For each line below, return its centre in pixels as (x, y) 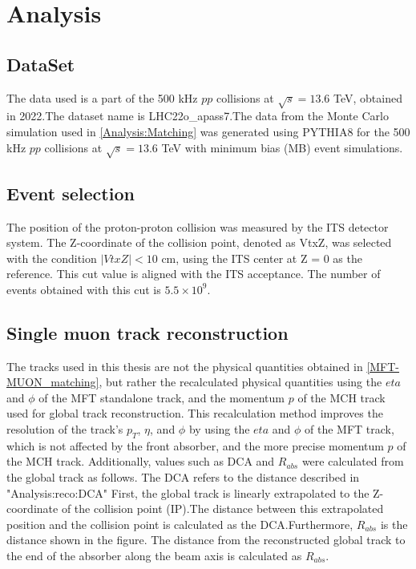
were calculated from (353, 461)
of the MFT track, (349, 429)
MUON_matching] (53, 382)
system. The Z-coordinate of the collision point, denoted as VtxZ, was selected (199, 242)
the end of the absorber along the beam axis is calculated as (154, 555)
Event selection (71, 193)
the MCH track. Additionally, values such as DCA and (141, 461)
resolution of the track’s (65, 429)
